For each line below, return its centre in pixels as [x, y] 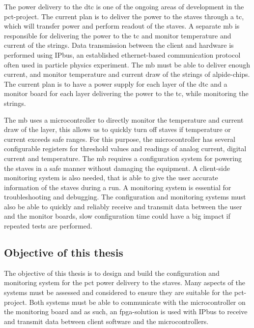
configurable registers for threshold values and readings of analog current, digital [125, 148]
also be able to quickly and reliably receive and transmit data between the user [123, 206]
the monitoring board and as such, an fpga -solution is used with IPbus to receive [126, 312]
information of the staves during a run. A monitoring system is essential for [118, 187]
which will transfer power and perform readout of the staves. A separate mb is [122, 26]
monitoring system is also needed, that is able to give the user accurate [111, 178]
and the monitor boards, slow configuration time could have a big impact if [117, 216]
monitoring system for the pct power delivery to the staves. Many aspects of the [125, 282]
